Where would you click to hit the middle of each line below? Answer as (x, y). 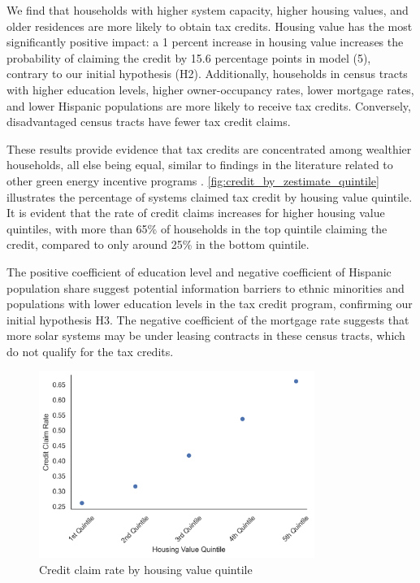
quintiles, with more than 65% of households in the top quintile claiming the (197, 228)
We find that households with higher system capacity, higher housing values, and (208, 10)
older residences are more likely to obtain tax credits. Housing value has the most (210, 26)
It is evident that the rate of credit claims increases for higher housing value (196, 213)
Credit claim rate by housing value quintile (146, 569)
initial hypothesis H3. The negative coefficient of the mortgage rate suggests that (208, 319)
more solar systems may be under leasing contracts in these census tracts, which (206, 335)
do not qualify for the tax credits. (90, 351)
